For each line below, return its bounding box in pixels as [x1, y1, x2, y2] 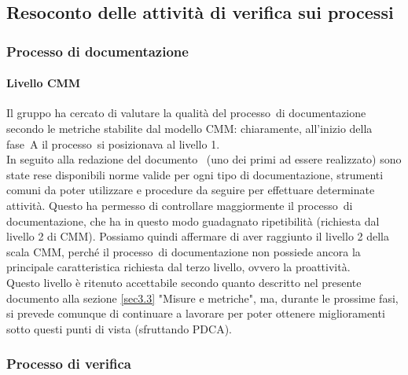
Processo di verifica [6, 354, 131, 373]
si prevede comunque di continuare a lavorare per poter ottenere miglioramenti [6, 305, 385, 322]
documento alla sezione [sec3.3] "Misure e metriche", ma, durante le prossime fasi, [6, 289, 399, 306]
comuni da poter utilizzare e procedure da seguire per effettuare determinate [6, 182, 375, 198]
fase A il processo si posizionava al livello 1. [6, 135, 220, 152]
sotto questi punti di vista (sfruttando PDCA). [6, 320, 232, 336]
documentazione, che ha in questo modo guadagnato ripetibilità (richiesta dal [6, 212, 380, 229]
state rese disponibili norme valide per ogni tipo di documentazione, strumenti [6, 166, 384, 182]
